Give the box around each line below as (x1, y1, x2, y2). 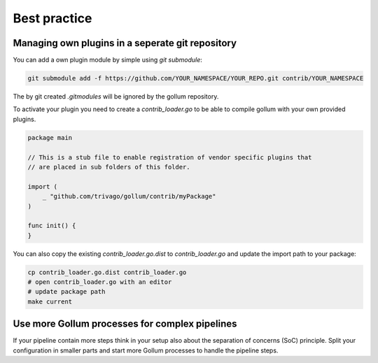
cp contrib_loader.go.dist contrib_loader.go (27, 268, 187, 276)
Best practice (13, 10, 92, 26)
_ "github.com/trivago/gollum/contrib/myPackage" (42, 192, 216, 201)
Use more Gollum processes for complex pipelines (13, 318, 237, 330)
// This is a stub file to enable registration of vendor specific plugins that (27, 153, 312, 161)
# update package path (27, 287, 106, 296)
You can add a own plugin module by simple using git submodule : (13, 56, 203, 64)
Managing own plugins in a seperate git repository (13, 37, 237, 49)
